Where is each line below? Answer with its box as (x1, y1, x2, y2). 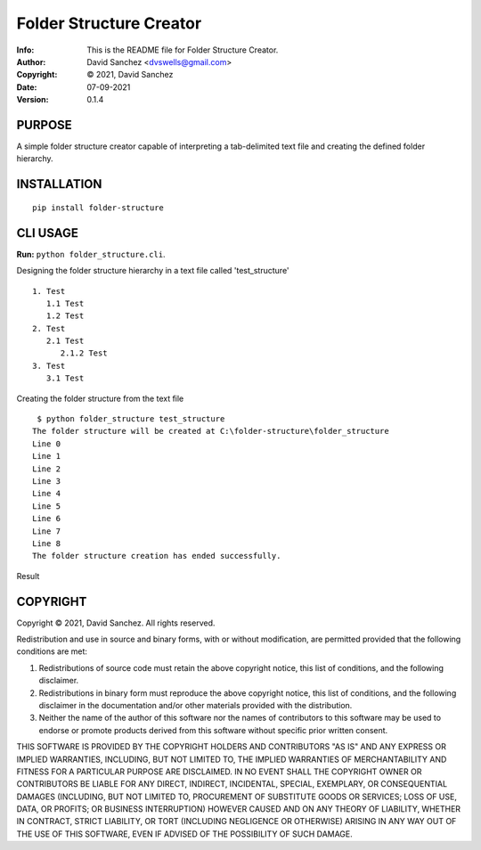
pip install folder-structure (32, 202, 165, 213)
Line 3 (32, 476, 61, 486)
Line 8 (32, 538, 61, 548)
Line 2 (32, 463, 61, 474)
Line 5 (32, 501, 61, 511)
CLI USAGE (16, 225, 79, 241)
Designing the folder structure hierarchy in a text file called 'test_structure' (16, 266, 289, 276)
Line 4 (32, 488, 61, 499)
